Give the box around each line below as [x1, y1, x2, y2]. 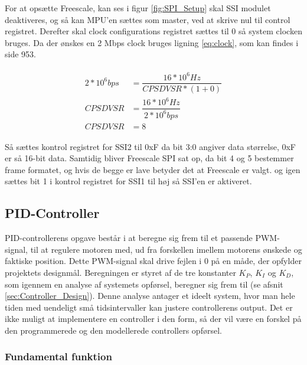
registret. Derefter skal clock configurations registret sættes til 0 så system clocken [5, 25, 302, 37]
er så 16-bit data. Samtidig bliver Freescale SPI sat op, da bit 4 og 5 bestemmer [5, 152, 294, 164]
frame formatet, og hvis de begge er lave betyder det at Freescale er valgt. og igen [5, 163, 301, 175]
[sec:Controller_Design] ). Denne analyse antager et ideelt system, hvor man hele [5, 289, 295, 302]
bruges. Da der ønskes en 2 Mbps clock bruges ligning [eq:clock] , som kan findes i [5, 36, 299, 48]
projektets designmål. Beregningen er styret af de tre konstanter [5, 266, 236, 278]
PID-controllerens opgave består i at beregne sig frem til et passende [5, 232, 253, 244]
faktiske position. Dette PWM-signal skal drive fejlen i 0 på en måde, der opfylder [5, 255, 302, 267]
